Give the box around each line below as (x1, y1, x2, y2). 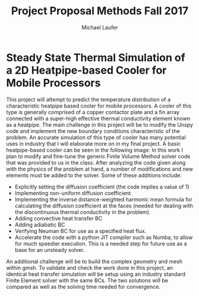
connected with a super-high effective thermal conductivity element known (6, 115, 191, 122)
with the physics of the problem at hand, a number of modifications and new (6, 165, 193, 172)
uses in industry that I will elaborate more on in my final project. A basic (6, 140, 181, 147)
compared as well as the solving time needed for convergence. (6, 283, 160, 290)
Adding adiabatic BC (14, 221, 65, 228)
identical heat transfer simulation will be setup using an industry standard (6, 270, 186, 278)
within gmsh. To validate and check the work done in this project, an (6, 264, 173, 271)
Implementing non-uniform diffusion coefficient (14, 189, 131, 197)
